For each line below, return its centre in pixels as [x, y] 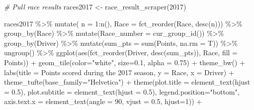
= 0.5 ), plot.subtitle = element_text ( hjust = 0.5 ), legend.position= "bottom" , [122, 91]
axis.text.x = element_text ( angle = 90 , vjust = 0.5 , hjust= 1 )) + [103, 101]
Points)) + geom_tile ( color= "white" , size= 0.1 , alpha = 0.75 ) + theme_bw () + [125, 62]
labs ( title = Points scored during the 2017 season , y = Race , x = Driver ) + [119, 72]
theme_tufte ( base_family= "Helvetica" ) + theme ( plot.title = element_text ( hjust [127, 82]
